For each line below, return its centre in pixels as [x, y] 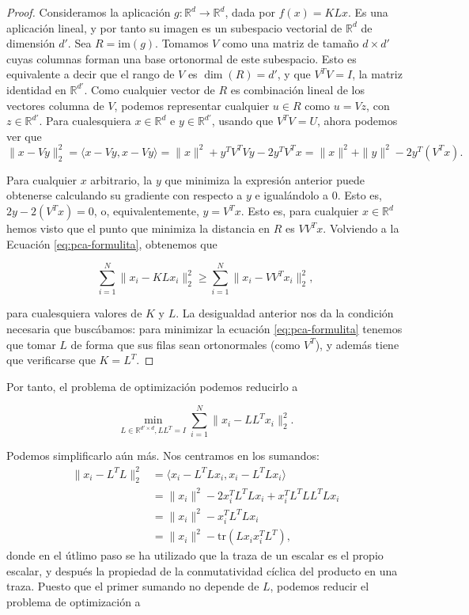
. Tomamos [182, 43]
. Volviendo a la [361, 228]
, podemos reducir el [320, 586]
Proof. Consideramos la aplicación [89, 12]
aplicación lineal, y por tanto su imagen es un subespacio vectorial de [174, 27]
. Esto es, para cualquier [300, 211]
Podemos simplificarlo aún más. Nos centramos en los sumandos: [163, 456]
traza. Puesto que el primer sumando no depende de [133, 586]
